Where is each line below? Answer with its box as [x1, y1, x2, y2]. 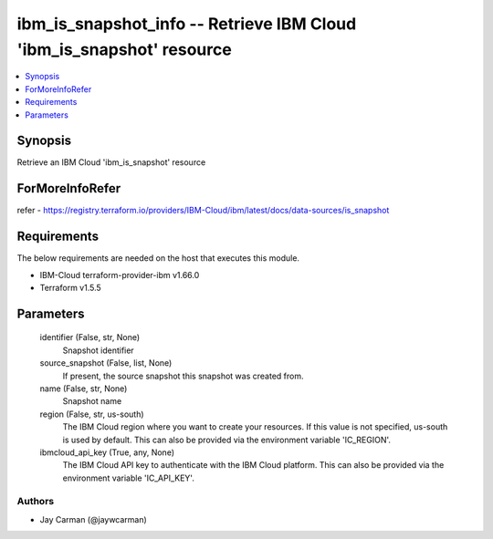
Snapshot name [62, 396, 122, 407]
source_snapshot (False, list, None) [39, 358, 173, 368]
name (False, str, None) [39, 383, 128, 394]
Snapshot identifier [62, 345, 134, 356]
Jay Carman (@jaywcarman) [39, 513, 148, 524]
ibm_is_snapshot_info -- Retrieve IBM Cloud [16, 14, 357, 34]
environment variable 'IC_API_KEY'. [62, 472, 195, 483]
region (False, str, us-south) [39, 409, 145, 420]
